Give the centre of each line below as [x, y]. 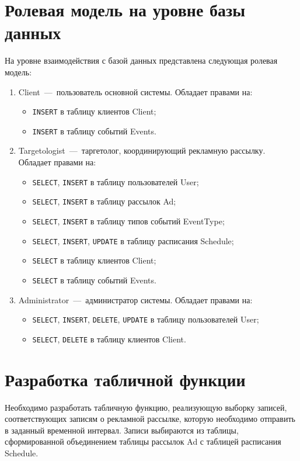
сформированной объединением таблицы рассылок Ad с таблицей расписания [143, 441]
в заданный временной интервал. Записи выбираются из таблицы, [122, 430]
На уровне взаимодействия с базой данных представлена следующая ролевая [141, 60]
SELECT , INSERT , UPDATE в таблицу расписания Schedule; [133, 240]
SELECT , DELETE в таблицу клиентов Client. [109, 339]
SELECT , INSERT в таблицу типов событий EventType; [128, 221]
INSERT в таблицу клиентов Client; [94, 111]
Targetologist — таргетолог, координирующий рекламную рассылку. [142, 150]
